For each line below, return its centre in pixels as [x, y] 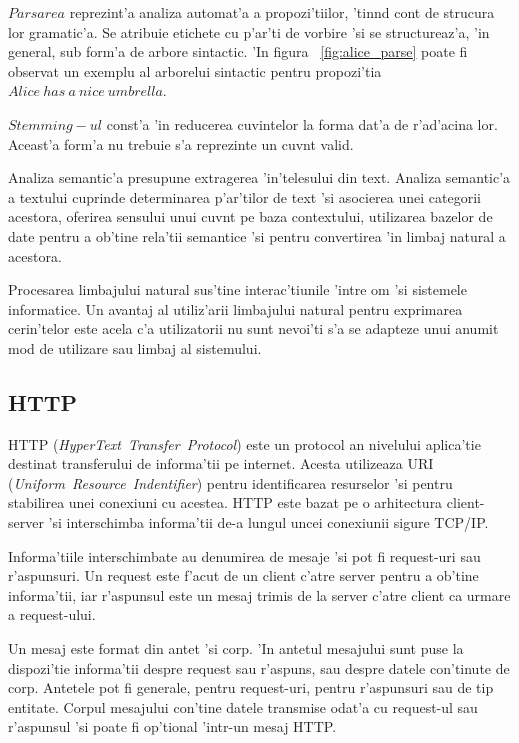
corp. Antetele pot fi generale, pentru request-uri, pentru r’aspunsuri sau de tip [251, 687]
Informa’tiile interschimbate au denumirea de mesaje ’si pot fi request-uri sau [244, 555]
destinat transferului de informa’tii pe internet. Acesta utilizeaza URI [221, 463]
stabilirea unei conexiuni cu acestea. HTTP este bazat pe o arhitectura [225, 502]
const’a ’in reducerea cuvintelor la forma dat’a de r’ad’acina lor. [302, 123]
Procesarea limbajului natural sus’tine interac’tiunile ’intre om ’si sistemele [237, 289]
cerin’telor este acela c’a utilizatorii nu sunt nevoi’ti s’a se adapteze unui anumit [253, 328]
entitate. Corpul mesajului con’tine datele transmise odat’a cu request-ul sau [243, 706]
